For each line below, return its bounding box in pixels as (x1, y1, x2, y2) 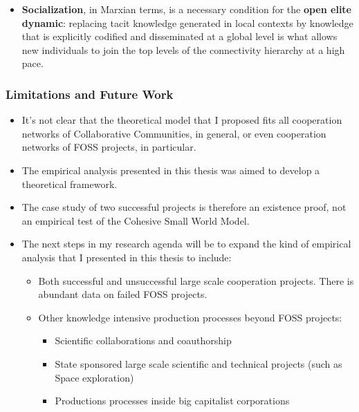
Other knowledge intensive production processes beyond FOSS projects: (38, 310, 342, 324)
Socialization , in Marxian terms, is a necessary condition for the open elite (21, 2, 351, 16)
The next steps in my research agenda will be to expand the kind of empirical (21, 236, 351, 251)
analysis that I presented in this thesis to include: (21, 250, 232, 264)
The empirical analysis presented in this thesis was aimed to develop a (21, 162, 320, 177)
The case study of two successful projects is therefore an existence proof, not (21, 200, 347, 214)
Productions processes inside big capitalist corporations (55, 393, 290, 408)
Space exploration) (55, 370, 134, 384)
